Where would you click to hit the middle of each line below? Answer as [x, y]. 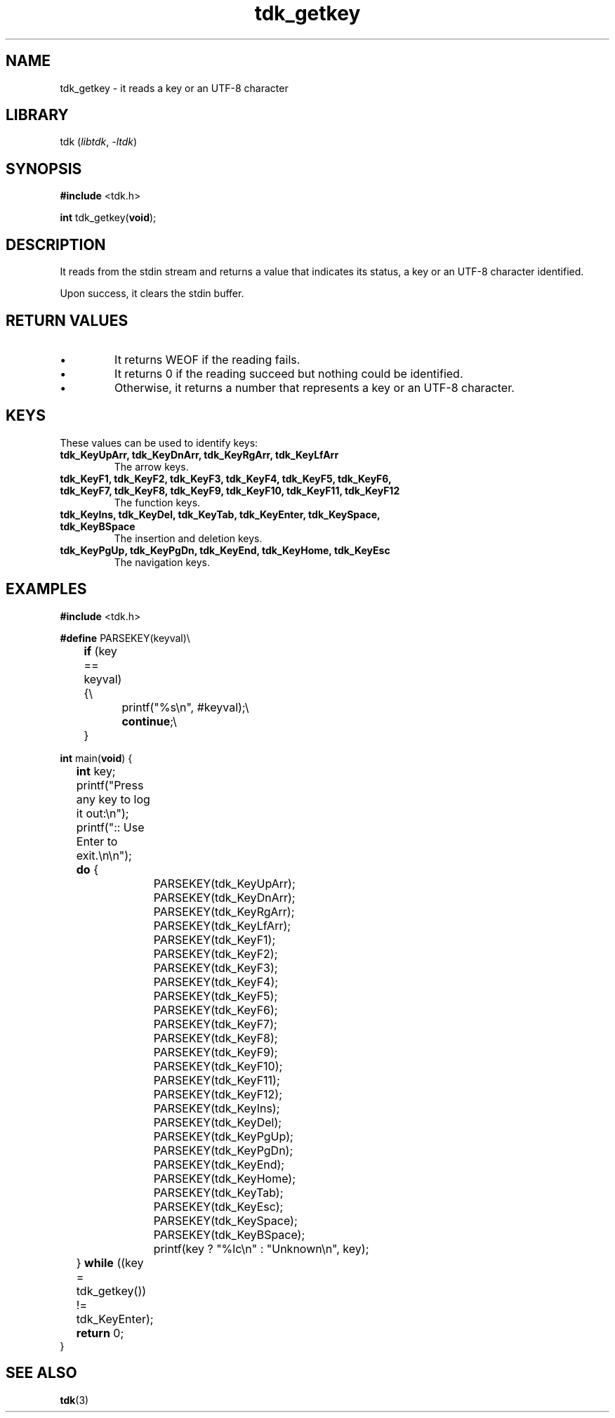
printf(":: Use [110, 827]
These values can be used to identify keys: [159, 442]
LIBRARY [37, 115]
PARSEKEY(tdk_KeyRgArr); [224, 911]
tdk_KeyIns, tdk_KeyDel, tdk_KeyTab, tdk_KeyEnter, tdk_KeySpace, [220, 514]
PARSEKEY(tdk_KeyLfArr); [222, 925]
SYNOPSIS [44, 169]
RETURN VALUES [67, 320]
